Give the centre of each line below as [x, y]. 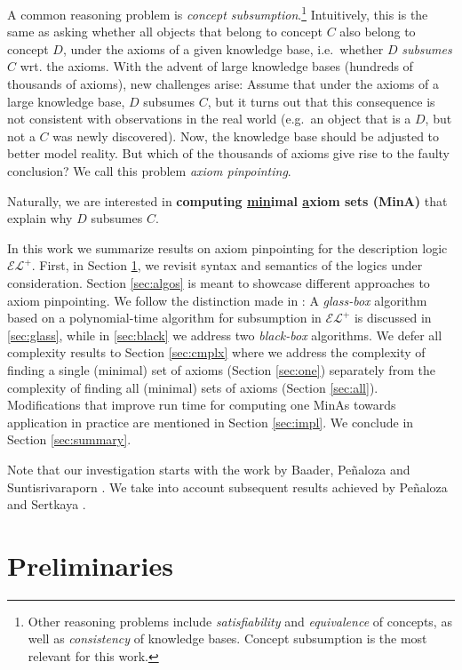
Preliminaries [90, 565]
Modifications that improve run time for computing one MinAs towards [202, 405]
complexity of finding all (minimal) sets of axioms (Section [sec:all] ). [193, 387]
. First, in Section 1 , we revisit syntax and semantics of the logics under [227, 265]
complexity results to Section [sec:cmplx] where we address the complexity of [216, 352]
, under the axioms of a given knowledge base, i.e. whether [223, 48]
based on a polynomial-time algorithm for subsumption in [164, 318]
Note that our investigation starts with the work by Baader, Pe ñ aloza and [209, 469]
